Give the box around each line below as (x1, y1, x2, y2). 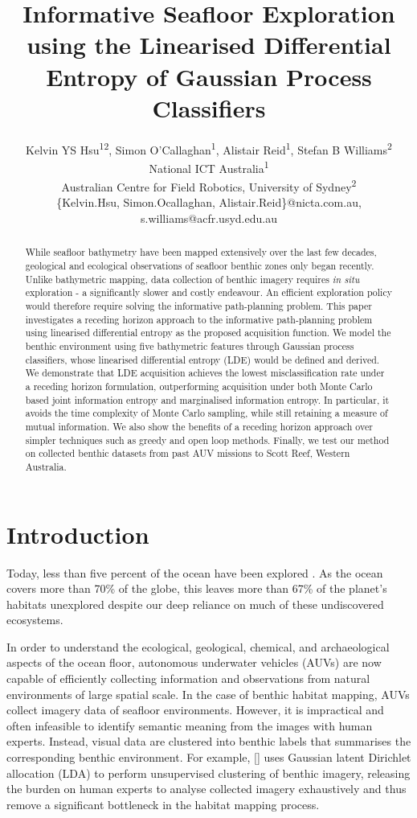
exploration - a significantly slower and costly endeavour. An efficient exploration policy (25, 286, 392, 299)
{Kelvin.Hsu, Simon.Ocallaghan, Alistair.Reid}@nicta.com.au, (56, 194, 362, 211)
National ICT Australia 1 (149, 157, 269, 176)
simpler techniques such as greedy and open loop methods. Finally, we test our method (25, 433, 390, 446)
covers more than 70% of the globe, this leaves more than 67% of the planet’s (6, 580, 387, 597)
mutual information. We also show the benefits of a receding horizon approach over (25, 419, 373, 433)
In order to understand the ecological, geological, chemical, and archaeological (6, 638, 390, 655)
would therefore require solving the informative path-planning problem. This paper (25, 299, 372, 313)
